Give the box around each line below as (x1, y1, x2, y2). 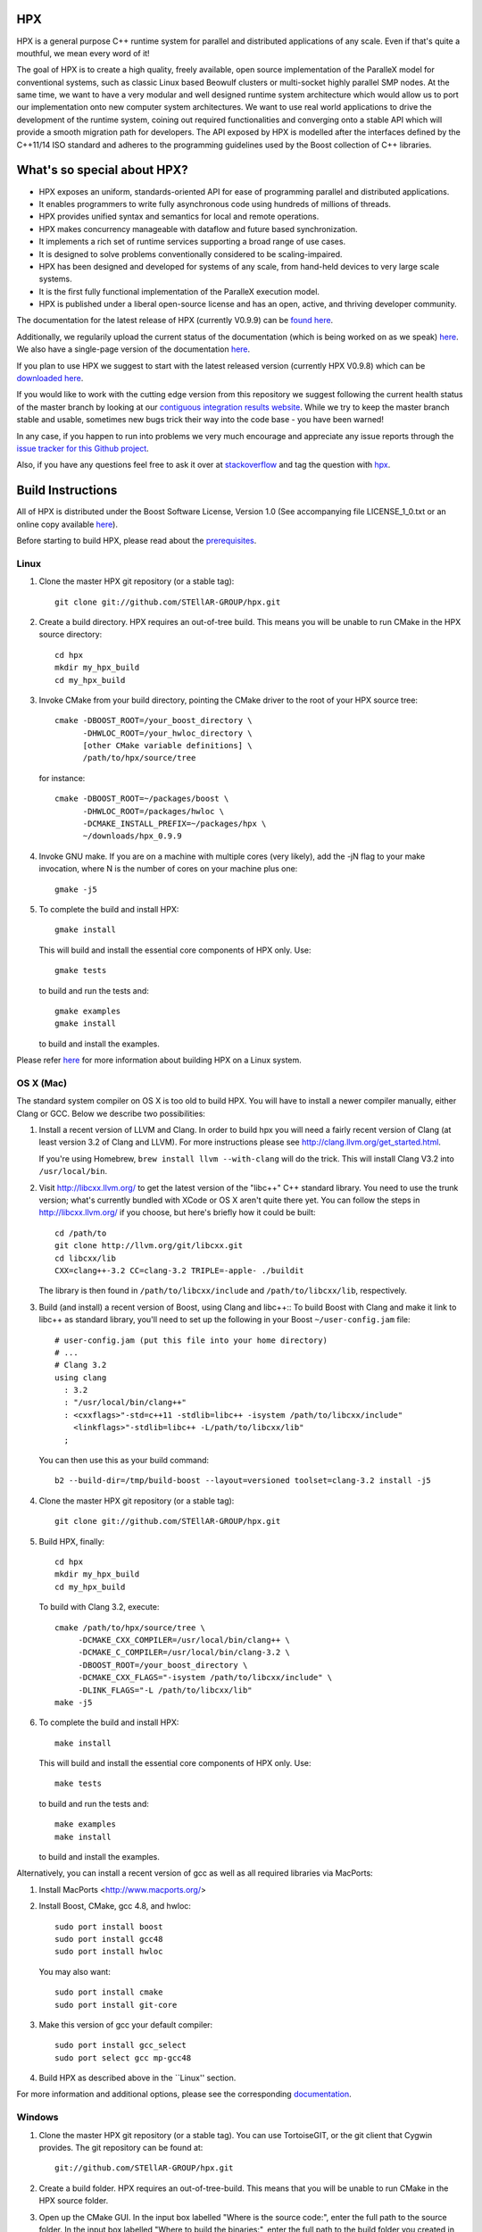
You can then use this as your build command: (38, 1455, 210, 1466)
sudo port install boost (54, 1921, 163, 1932)
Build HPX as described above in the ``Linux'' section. (38, 2072, 237, 2084)
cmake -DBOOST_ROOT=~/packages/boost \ (54, 794, 229, 804)
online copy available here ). (16, 519, 118, 529)
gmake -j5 (54, 884, 97, 895)
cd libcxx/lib (54, 1253, 116, 1263)
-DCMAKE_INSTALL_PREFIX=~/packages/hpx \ (82, 819, 267, 829)
